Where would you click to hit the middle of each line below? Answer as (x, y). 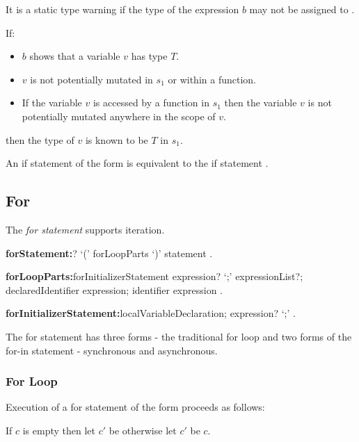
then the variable (261, 103)
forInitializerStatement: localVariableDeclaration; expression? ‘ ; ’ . (151, 313)
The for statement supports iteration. (85, 229)
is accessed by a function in (151, 103)
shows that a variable (75, 56)
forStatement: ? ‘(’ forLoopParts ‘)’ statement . (109, 253)
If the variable (52, 103)
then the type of (40, 139)
